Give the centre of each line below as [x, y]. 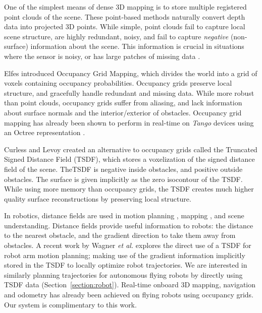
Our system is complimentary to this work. [70, 304]
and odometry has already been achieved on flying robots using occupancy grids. [129, 295]
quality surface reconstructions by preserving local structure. [98, 198]
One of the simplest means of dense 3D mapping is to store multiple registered [125, 7]
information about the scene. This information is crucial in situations [137, 46]
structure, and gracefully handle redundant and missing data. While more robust [129, 92]
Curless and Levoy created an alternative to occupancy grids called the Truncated [131, 149]
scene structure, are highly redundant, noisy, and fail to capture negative [116, 36]
